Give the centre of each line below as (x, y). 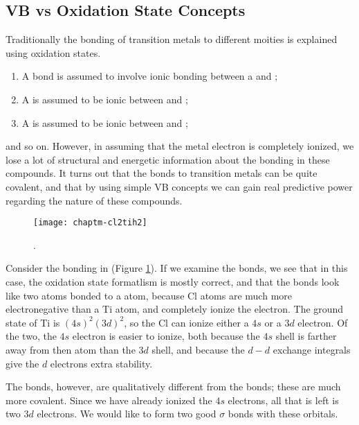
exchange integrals (312, 349)
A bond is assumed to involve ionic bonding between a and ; (150, 76)
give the (22, 363)
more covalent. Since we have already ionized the (109, 400)
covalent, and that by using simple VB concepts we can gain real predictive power (179, 186)
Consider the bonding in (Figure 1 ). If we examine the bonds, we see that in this (177, 268)
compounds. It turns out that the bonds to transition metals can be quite (162, 173)
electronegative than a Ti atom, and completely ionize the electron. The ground (175, 309)
